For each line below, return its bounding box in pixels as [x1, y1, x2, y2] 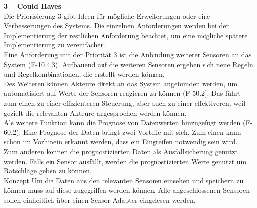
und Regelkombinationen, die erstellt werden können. [4, 69, 165, 79]
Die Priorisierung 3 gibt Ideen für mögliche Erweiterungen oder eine [4, 10, 210, 21]
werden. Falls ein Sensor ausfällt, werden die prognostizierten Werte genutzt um [4, 156, 247, 166]
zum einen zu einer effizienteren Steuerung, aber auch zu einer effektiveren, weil [4, 97, 246, 108]
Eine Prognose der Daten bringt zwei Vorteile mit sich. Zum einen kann [23, 126, 241, 137]
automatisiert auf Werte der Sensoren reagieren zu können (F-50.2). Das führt [4, 88, 241, 98]
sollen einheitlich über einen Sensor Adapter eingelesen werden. [4, 194, 196, 205]
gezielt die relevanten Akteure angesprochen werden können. [4, 107, 187, 118]
